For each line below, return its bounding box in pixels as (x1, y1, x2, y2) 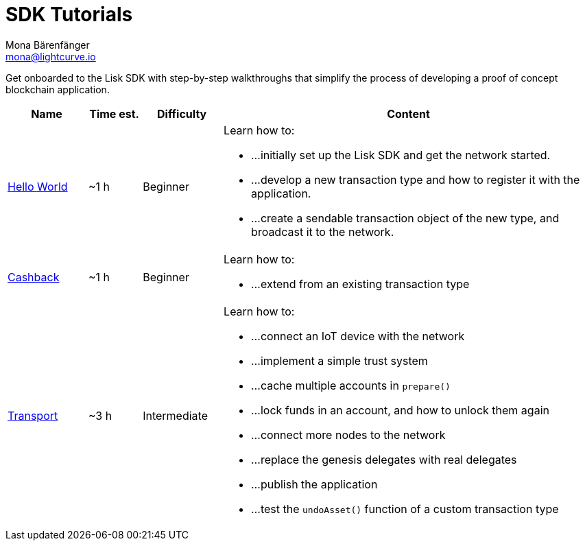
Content (387, 106, 430, 121)
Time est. (89, 106, 139, 121)
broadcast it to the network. (251, 224, 394, 239)
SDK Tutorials (5, 3, 133, 26)
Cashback (8, 270, 60, 284)
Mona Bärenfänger (5, 38, 90, 51)
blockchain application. (5, 83, 110, 95)
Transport (8, 408, 58, 423)
